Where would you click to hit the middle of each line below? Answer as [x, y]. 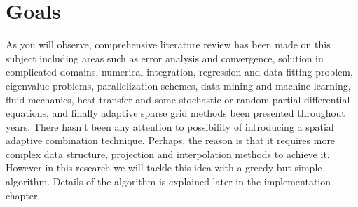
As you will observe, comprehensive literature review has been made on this [168, 44]
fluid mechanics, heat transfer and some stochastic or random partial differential [178, 99]
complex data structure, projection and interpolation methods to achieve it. [168, 154]
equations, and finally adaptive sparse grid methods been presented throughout [175, 113]
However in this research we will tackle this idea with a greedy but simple [164, 167]
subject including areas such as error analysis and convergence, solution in [165, 58]
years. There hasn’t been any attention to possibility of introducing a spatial [170, 126]
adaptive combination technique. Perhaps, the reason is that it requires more [171, 140]
